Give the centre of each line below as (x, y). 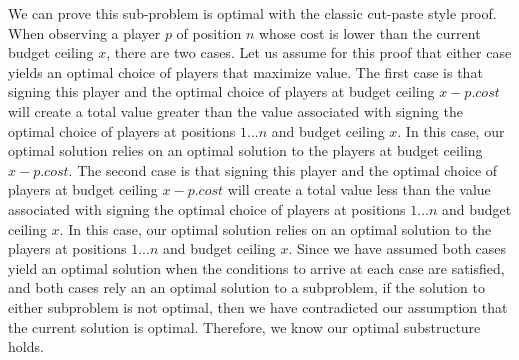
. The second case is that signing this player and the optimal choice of (283, 169)
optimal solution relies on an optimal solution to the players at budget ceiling (245, 150)
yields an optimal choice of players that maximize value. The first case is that (245, 71)
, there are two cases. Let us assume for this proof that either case (309, 52)
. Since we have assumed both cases (397, 248)
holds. (26, 346)
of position (209, 32)
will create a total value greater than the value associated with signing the (235, 110)
